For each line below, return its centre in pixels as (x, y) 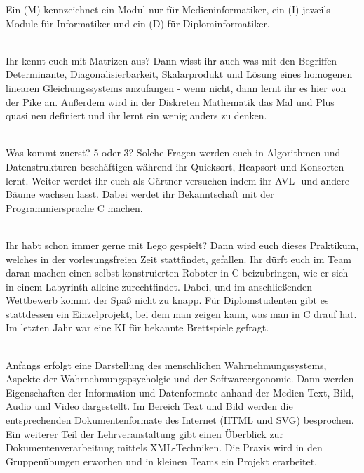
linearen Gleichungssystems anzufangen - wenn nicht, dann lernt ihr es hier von (176, 87)
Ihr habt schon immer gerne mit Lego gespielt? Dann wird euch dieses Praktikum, (182, 245)
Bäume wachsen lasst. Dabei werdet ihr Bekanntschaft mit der (140, 194)
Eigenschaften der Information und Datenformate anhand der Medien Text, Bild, (180, 392)
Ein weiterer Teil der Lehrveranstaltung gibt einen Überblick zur (144, 433)
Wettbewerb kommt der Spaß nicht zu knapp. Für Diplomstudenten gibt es (167, 300)
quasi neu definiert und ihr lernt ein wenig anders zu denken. (136, 115)
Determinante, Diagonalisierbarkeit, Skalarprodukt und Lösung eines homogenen (179, 74)
